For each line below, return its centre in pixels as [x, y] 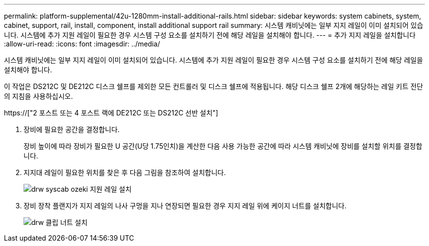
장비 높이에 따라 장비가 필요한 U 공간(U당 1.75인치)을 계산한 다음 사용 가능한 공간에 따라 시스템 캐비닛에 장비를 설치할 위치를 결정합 [223, 146]
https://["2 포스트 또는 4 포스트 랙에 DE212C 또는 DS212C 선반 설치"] [111, 113]
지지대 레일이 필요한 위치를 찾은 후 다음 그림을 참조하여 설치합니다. [125, 172]
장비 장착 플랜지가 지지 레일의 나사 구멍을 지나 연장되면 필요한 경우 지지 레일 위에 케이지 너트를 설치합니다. [185, 206]
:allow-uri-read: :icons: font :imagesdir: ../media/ [82, 44]
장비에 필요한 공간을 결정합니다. [72, 129]
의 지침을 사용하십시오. [38, 96]
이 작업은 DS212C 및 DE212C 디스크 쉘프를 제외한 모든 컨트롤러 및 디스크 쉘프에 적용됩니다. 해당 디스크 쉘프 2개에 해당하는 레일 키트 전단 [214, 86]
